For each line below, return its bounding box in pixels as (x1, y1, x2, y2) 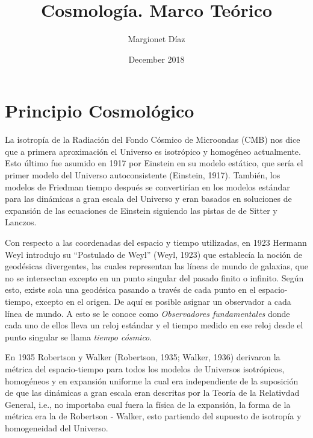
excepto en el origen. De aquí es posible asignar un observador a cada (35, 295, 291, 307)
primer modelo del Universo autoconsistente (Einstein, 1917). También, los (5, 169, 280, 181)
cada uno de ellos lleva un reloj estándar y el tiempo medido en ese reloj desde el (5, 319, 303, 331)
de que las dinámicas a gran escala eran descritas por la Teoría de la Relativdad (5, 386, 300, 399)
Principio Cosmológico (5, 98, 194, 123)
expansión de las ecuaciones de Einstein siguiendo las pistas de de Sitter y (5, 204, 277, 216)
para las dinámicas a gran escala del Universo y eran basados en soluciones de (5, 192, 292, 205)
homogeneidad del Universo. (5, 421, 108, 434)
